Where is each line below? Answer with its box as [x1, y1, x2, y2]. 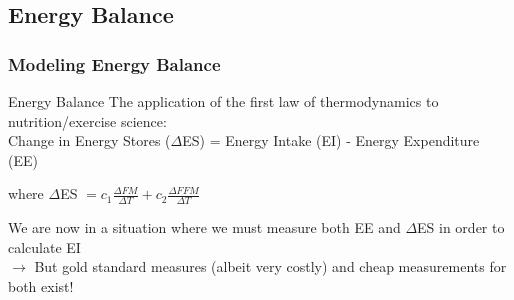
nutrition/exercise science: [8, 110, 167, 131]
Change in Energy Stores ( [8, 130, 171, 151]
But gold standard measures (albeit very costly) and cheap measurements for [34, 256, 507, 277]
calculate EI [8, 236, 81, 257]
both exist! [8, 275, 74, 296]
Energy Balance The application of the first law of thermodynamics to [8, 91, 439, 111]
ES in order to [417, 217, 505, 238]
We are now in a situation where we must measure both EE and [8, 217, 401, 238]
